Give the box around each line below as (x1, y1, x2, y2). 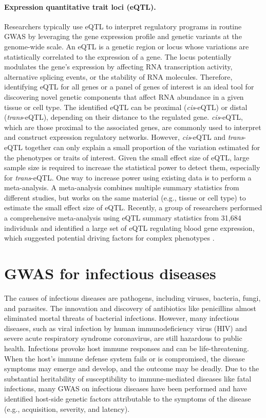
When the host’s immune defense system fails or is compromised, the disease (4, 353, 245, 364)
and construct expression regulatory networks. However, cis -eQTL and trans (4, 132, 244, 142)
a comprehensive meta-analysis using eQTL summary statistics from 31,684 (4, 212, 241, 223)
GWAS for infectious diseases (4, 263, 216, 284)
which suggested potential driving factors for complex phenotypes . (4, 232, 215, 243)
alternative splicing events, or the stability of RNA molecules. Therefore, (4, 71, 233, 82)
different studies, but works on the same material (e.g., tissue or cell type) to (4, 192, 246, 203)
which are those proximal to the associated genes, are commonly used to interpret (4, 121, 261, 132)
